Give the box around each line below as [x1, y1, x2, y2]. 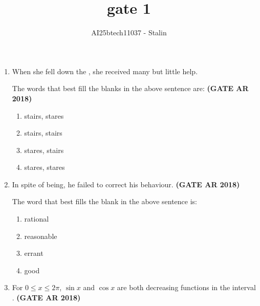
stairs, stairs [24, 127, 62, 138]
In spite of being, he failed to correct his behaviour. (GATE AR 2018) [12, 179, 240, 189]
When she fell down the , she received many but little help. [12, 65, 198, 76]
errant [24, 248, 44, 258]
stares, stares [24, 162, 65, 172]
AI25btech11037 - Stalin [91, 27, 167, 38]
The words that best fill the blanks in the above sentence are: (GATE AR [12, 83, 249, 94]
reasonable [24, 230, 57, 241]
